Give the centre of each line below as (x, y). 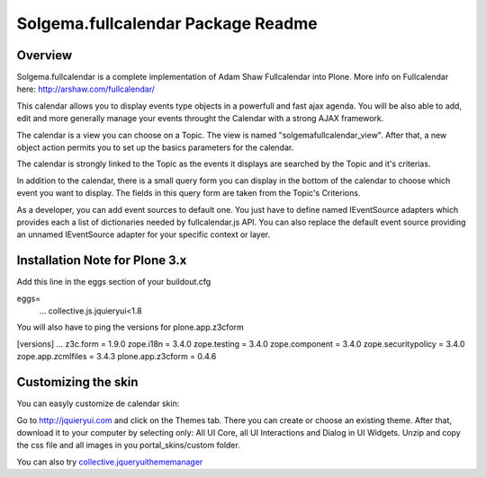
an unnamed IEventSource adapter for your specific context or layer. (144, 234)
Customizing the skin (77, 382)
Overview (45, 55)
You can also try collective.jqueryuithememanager (110, 462)
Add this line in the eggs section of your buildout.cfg (114, 282)
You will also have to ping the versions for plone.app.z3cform (130, 327)
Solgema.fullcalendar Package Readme (167, 23)
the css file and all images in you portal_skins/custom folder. (128, 446)
